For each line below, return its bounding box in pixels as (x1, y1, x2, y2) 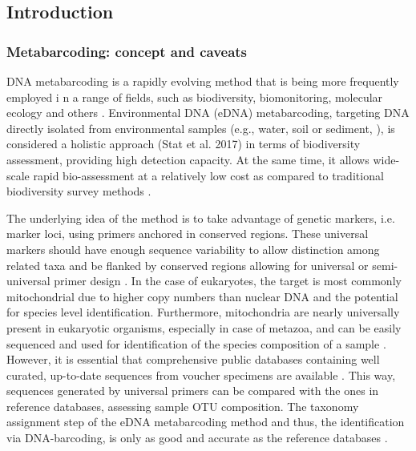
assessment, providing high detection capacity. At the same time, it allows (6, 151, 370, 167)
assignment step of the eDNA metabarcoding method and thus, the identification (6, 413, 405, 430)
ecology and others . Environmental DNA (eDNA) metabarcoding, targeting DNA (6, 104, 410, 121)
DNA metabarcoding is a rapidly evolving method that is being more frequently (6, 73, 399, 89)
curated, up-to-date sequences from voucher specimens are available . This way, (6, 366, 396, 383)
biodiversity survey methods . (6, 183, 151, 199)
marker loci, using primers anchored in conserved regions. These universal (6, 225, 369, 242)
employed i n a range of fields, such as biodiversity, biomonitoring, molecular (6, 88, 383, 105)
